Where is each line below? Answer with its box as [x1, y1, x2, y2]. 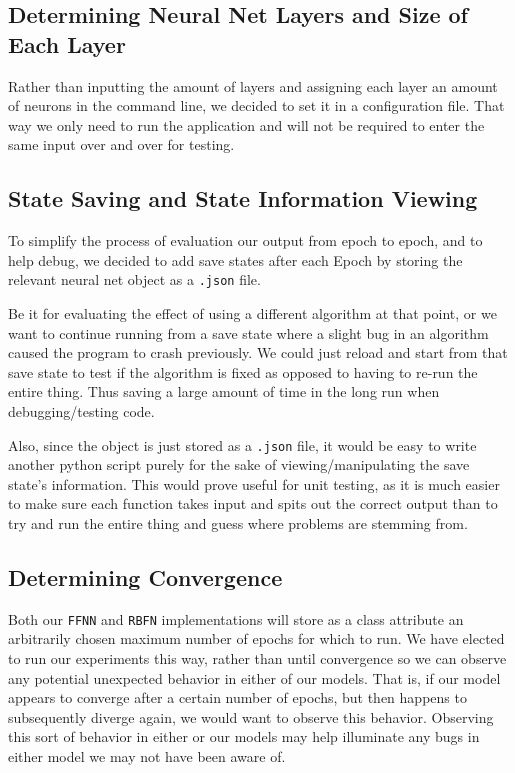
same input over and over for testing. [8, 134, 235, 155]
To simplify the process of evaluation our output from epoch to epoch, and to [8, 230, 483, 251]
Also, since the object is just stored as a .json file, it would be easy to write [8, 434, 477, 455]
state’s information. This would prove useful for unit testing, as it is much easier [8, 473, 500, 494]
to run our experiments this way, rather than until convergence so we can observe [8, 648, 507, 669]
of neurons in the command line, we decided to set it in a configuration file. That [8, 95, 505, 116]
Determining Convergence [8, 562, 283, 592]
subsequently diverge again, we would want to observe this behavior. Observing [8, 706, 494, 727]
